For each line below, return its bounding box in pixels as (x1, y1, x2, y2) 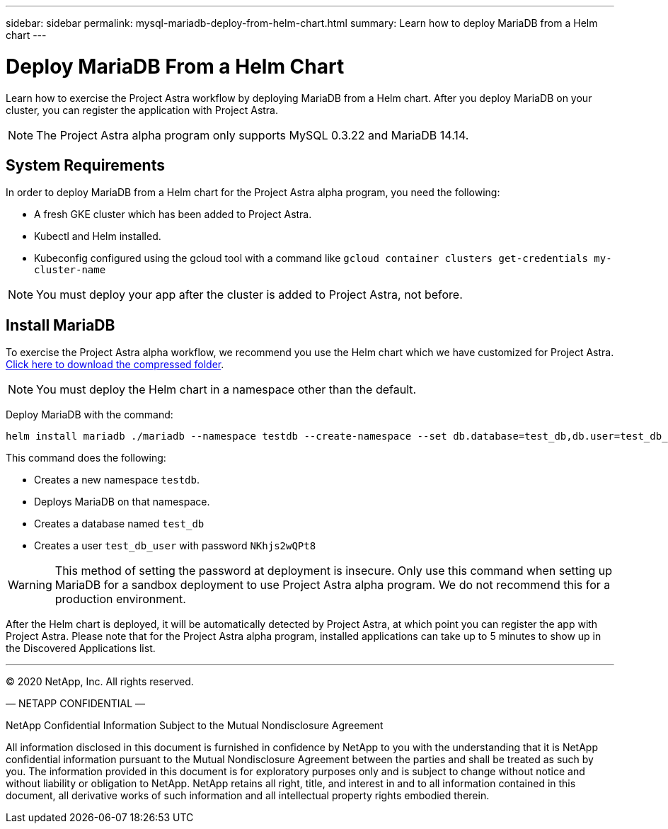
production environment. (54, 592, 186, 607)
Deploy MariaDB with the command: (6, 408, 173, 421)
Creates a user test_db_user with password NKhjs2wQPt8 (34, 539, 316, 552)
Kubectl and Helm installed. (34, 230, 161, 243)
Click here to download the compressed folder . (6, 358, 224, 371)
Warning (8, 578, 52, 593)
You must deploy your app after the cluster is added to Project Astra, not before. (36, 287, 463, 302)
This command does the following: (6, 452, 166, 464)
